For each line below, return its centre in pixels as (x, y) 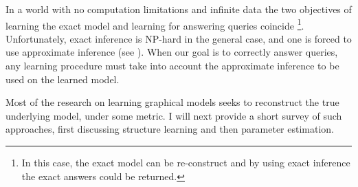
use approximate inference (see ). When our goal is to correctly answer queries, (172, 52)
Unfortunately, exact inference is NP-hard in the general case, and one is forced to (179, 38)
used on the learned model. (63, 79)
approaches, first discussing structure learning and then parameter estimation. (170, 129)
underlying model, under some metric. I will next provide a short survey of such (174, 115)
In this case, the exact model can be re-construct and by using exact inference (186, 162)
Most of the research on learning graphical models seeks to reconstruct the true (172, 102)
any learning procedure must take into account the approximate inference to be (172, 66)
